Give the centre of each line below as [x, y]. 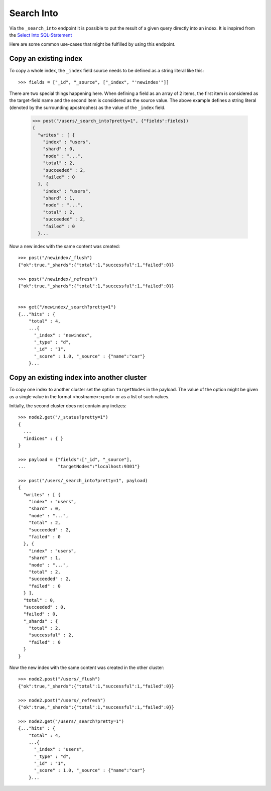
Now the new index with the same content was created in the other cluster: [87, 667]
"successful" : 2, [51, 635]
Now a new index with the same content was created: [65, 247]
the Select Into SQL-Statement [41, 35]
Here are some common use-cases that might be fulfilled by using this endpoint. [92, 44]
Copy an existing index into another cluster [78, 377]
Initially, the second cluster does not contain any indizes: [68, 406]
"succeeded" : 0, [45, 607]
